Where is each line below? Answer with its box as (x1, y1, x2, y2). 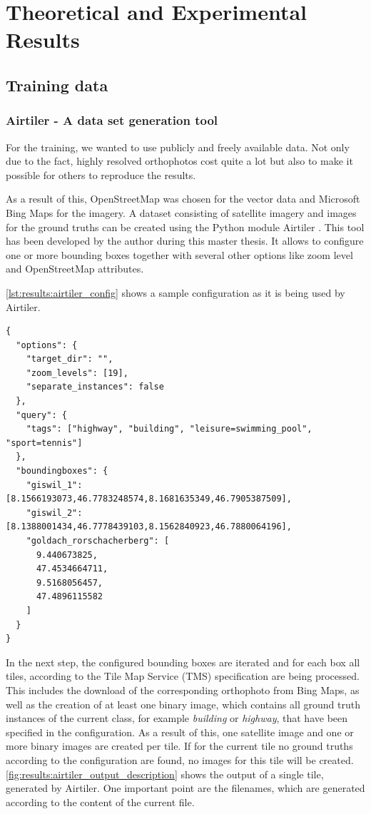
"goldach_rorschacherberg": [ (26, 536, 170, 546)
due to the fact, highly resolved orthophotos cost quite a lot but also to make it (6, 153, 353, 168)
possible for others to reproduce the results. (6, 167, 196, 182)
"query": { (16, 409, 67, 420)
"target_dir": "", (26, 354, 113, 365)
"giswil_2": (26, 507, 83, 518)
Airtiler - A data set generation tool (6, 111, 218, 129)
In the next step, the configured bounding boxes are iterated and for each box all (6, 654, 360, 669)
